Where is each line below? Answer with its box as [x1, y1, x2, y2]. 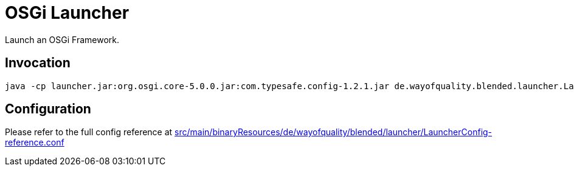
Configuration [5, 101, 91, 117]
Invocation [5, 55, 71, 71]
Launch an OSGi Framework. [5, 34, 120, 45]
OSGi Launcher [5, 2, 130, 23]
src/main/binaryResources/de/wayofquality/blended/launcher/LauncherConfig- [175, 127, 493, 138]
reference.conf [5, 137, 64, 148]
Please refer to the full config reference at [5, 127, 173, 138]
